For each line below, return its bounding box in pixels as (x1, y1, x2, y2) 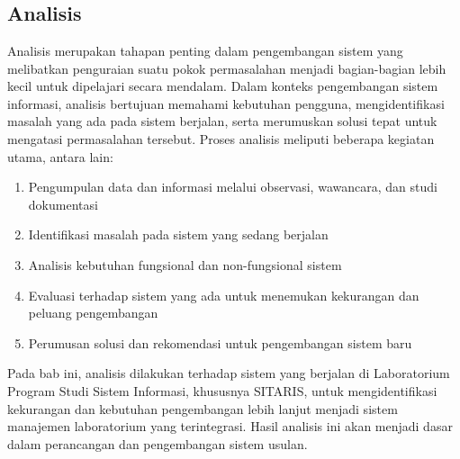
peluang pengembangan (28, 303, 158, 322)
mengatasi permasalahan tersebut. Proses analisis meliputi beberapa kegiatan (7, 129, 435, 148)
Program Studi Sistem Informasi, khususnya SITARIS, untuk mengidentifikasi (7, 381, 437, 400)
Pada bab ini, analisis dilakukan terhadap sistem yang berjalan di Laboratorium (7, 364, 450, 382)
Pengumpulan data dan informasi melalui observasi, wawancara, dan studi (28, 177, 437, 196)
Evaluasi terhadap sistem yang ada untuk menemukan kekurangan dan (28, 285, 419, 304)
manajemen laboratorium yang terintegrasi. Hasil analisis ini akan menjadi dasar (7, 417, 453, 436)
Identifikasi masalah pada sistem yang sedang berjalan (28, 225, 329, 244)
